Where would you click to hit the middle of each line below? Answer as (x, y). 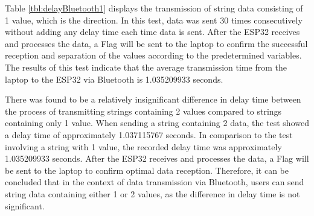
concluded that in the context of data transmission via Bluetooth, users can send (155, 182)
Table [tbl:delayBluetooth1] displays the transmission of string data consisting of (154, 8)
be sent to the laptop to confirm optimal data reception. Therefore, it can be (147, 170)
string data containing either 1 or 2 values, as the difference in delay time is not (152, 193)
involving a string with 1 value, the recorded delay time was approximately (143, 146)
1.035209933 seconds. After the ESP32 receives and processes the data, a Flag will (157, 158)
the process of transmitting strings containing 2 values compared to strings (143, 111)
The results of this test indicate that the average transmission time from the (146, 67)
